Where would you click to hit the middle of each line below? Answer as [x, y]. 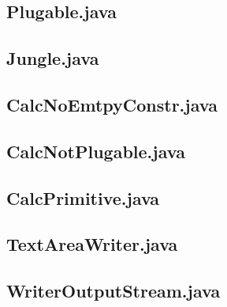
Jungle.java [53, 58]
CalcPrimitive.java [83, 197]
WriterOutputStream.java [113, 291]
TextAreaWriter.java [92, 244]
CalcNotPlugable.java [96, 151]
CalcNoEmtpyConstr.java [112, 104]
